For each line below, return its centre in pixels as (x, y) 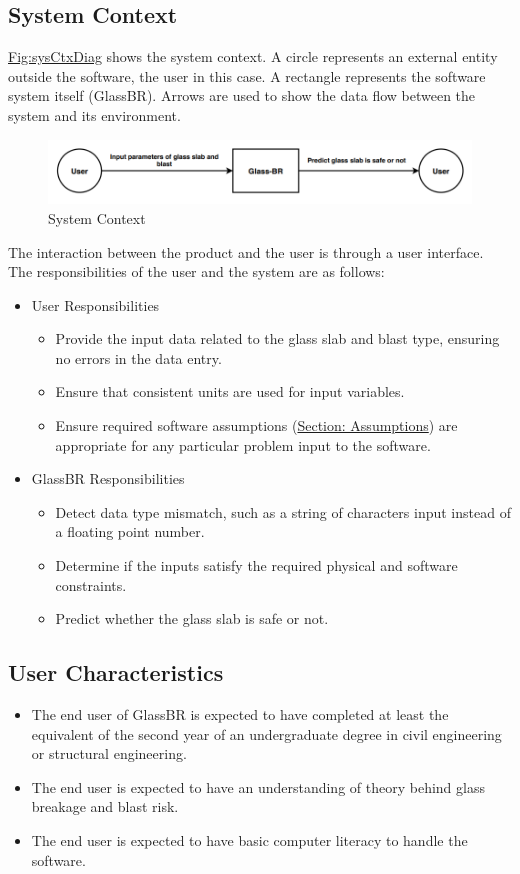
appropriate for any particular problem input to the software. (243, 444)
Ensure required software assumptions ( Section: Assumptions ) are (256, 425)
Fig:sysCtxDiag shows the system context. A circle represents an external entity (253, 56)
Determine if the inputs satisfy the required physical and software (256, 565)
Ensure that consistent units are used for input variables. (230, 391)
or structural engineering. (109, 753)
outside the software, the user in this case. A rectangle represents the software (247, 75)
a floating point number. (130, 531)
